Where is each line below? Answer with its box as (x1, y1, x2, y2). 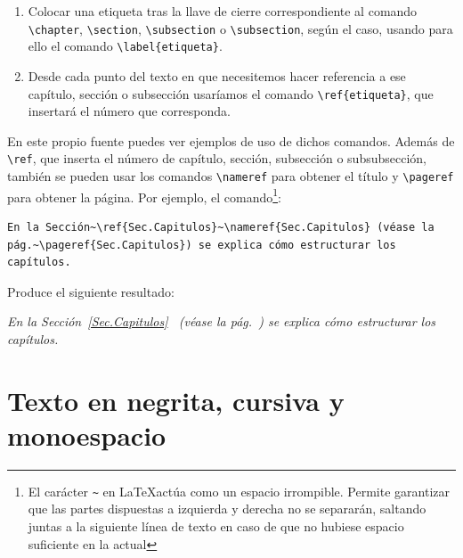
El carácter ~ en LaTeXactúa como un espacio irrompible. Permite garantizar (28, 481, 450, 500)
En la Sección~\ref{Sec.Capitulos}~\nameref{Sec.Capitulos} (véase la (7, 220, 435, 234)
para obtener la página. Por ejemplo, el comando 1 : (7, 185, 281, 206)
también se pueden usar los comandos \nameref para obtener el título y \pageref (7, 167, 454, 185)
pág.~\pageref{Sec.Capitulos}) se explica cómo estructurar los (7, 238, 396, 251)
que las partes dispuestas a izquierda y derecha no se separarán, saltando (28, 499, 426, 518)
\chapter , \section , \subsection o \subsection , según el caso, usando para (28, 19, 453, 37)
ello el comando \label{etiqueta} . (28, 37, 223, 55)
